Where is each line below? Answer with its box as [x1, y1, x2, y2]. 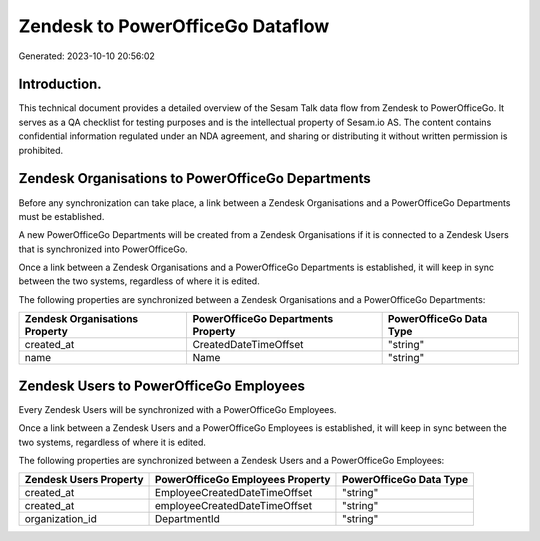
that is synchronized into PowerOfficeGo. [18, 243, 189, 255]
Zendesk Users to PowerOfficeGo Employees [18, 377, 305, 394]
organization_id [24, 512, 97, 526]
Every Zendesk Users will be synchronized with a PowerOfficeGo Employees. [18, 403, 337, 415]
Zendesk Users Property [24, 473, 144, 487]
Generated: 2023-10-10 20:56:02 [18, 50, 155, 62]
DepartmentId [155, 512, 220, 526]
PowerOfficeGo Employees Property [155, 473, 331, 487]
